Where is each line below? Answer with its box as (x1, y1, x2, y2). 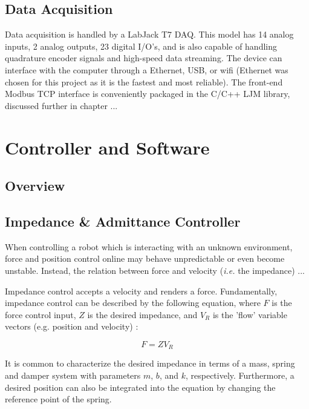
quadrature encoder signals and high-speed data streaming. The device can (5, 52, 282, 64)
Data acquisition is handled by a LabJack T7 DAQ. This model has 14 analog (5, 28, 294, 41)
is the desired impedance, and (87, 308, 198, 321)
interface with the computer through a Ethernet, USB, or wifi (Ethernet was (5, 63, 288, 76)
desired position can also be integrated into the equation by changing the (5, 381, 276, 393)
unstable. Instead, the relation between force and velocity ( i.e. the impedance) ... (5, 264, 305, 276)
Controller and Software (5, 135, 210, 159)
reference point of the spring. (5, 393, 112, 405)
